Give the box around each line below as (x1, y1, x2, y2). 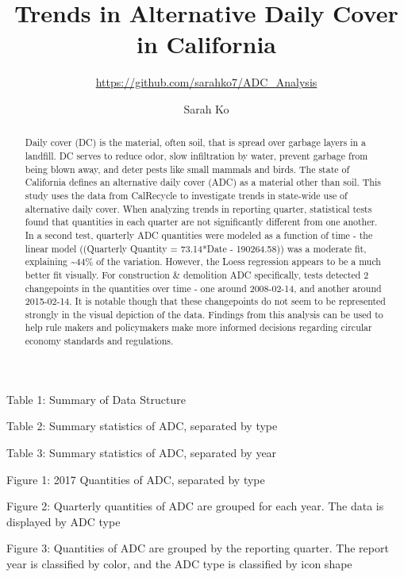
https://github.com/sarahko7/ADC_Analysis (95, 74, 317, 90)
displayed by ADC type (6, 513, 121, 529)
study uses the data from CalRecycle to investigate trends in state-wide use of (25, 188, 348, 202)
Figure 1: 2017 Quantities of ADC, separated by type (6, 471, 265, 487)
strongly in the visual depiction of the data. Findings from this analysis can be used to (25, 307, 383, 321)
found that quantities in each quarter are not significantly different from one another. (25, 215, 378, 229)
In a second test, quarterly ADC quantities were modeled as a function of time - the (25, 228, 373, 241)
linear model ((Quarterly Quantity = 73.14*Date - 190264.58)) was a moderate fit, (25, 241, 367, 255)
